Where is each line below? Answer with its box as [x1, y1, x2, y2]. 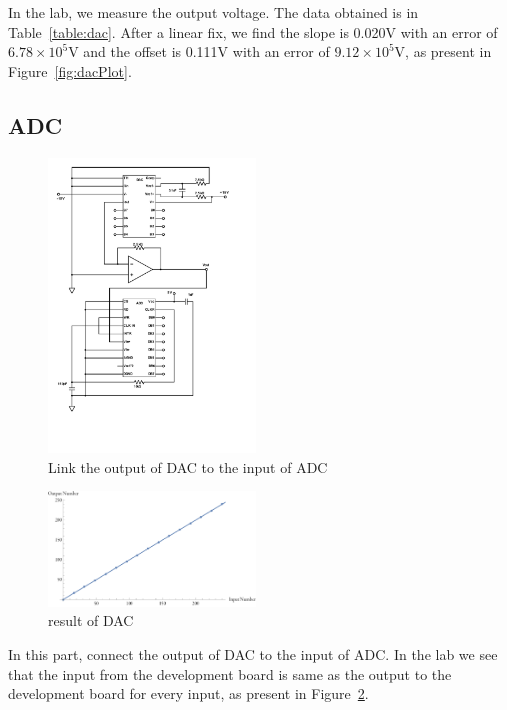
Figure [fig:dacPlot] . [8, 60, 132, 81]
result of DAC [48, 610, 134, 631]
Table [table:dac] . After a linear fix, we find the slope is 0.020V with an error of [8, 21, 498, 42]
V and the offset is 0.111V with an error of [68, 41, 330, 62]
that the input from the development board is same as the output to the [8, 663, 452, 684]
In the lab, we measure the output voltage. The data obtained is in [8, 2, 419, 22]
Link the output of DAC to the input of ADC [48, 456, 328, 477]
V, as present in [394, 41, 492, 62]
